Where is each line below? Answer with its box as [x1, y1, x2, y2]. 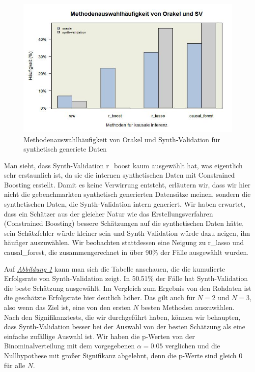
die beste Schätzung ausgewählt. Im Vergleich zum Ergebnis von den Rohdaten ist [4, 282, 252, 293]
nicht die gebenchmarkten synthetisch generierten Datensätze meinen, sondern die [4, 189, 251, 199]
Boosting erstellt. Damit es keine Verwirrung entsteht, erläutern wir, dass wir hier [4, 179, 251, 189]
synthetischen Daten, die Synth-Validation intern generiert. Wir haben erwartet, [4, 199, 246, 209]
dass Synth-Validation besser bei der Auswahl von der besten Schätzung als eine [4, 321, 246, 332]
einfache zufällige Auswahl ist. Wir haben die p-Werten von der [4, 331, 195, 341]
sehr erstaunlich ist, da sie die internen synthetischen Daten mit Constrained [4, 170, 235, 180]
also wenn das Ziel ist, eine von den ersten [4, 302, 131, 312]
